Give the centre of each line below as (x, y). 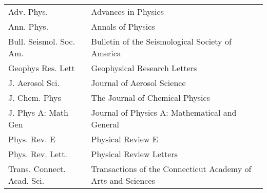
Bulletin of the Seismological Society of (161, 41)
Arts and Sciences (123, 180)
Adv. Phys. (28, 12)
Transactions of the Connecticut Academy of (171, 169)
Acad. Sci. (26, 180)
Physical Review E (125, 139)
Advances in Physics (127, 12)
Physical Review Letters (134, 154)
